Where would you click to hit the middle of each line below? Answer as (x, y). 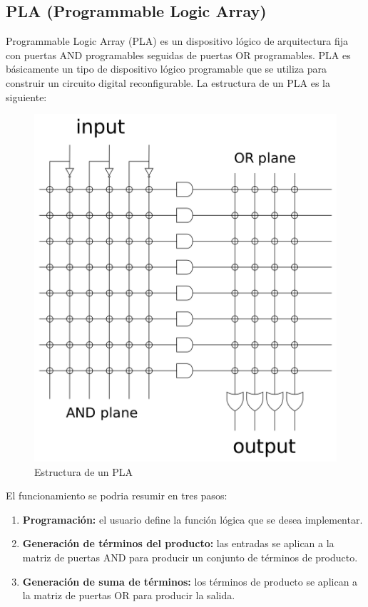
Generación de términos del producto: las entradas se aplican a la (178, 543)
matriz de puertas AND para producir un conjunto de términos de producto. (190, 557)
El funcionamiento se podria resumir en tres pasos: (117, 496)
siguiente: (26, 97)
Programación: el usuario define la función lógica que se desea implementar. (193, 519)
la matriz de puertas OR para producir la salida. (129, 595)
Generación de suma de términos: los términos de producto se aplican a (190, 581)
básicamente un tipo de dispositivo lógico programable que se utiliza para (166, 69)
